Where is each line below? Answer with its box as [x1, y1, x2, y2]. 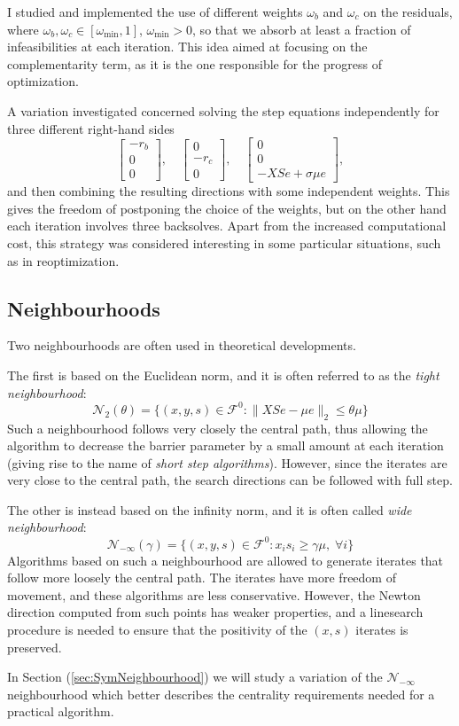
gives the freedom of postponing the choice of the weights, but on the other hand [7, 199, 447, 217]
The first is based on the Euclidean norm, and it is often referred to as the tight [7, 366, 440, 385]
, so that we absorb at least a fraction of [192, 20, 411, 38]
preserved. [7, 637, 62, 656]
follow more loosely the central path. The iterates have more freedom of [7, 568, 396, 587]
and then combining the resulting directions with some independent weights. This [7, 182, 450, 200]
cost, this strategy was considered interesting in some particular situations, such [7, 234, 441, 253]
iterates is [355, 620, 408, 638]
